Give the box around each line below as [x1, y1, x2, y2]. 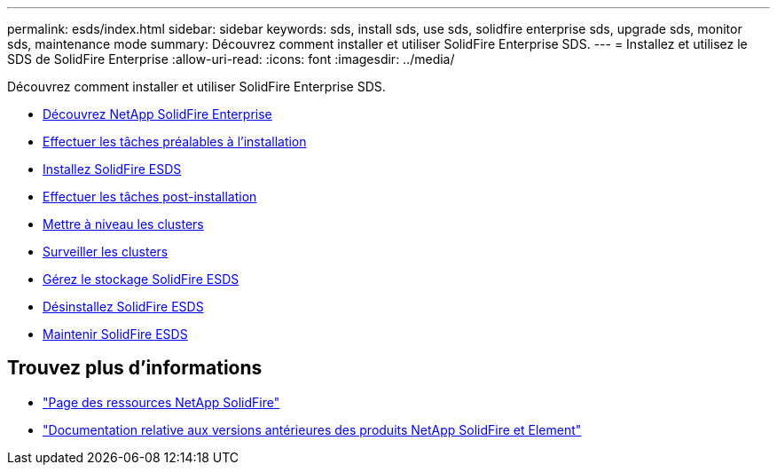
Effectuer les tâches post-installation [43, 189, 257, 204]
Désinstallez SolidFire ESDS [43, 299, 204, 314]
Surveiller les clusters [43, 244, 169, 259]
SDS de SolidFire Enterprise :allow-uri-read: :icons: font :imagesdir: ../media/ [7, 51, 455, 67]
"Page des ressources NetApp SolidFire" [43, 394, 280, 410]
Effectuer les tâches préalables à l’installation [43, 134, 307, 149]
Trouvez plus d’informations [7, 357, 263, 380]
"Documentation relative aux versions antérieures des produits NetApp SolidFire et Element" [43, 421, 582, 437]
